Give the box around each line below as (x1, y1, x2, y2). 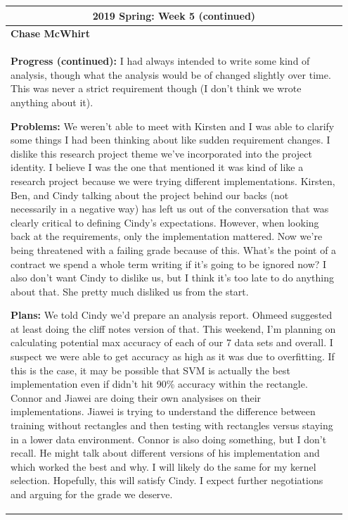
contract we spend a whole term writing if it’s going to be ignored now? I (11, 256, 327, 271)
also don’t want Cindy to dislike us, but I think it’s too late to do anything (11, 270, 335, 285)
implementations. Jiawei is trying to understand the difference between (11, 404, 316, 419)
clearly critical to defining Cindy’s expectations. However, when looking (11, 215, 319, 229)
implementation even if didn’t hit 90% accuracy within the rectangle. (11, 376, 308, 391)
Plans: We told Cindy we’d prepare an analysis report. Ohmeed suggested (11, 307, 333, 322)
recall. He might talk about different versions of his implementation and (11, 445, 320, 460)
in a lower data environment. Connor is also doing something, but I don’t (11, 431, 327, 446)
